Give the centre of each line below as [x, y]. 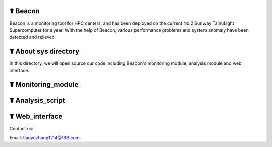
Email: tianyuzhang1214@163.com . [45, 137]
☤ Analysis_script [37, 101]
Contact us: [21, 128]
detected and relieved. [33, 37]
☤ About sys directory [44, 51]
